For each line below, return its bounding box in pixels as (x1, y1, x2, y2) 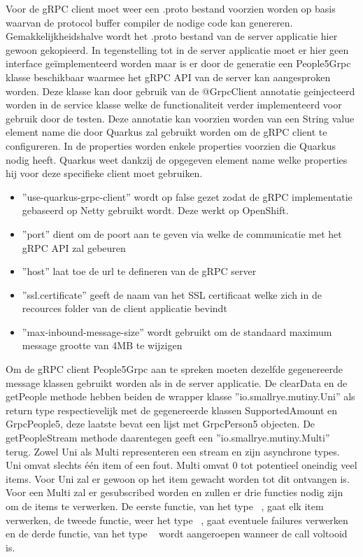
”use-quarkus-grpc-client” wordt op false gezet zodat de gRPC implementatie (22, 189, 353, 204)
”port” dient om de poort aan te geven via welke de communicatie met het (22, 226, 342, 241)
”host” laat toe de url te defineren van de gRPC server (22, 264, 257, 278)
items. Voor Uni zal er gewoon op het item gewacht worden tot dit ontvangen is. (6, 471, 350, 486)
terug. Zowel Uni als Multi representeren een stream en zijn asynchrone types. (6, 444, 340, 458)
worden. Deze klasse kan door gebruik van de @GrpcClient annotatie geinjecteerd (6, 83, 355, 98)
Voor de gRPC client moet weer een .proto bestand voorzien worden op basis (6, 1, 336, 15)
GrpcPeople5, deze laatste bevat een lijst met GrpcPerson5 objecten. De (6, 416, 315, 431)
